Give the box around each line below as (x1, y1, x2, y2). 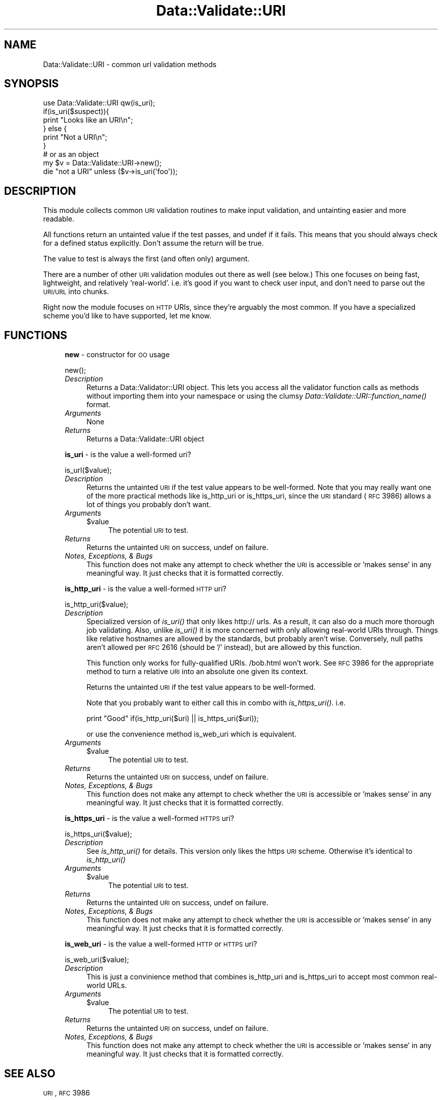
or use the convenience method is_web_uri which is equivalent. (86, 730, 297, 739)
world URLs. (86, 981, 127, 990)
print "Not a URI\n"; (43, 133, 107, 142)
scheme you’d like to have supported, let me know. (43, 311, 211, 320)
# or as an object (43, 150, 99, 159)
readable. (43, 214, 75, 224)
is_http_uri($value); (65, 600, 129, 609)
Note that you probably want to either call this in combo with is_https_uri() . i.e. (86, 698, 346, 707)
